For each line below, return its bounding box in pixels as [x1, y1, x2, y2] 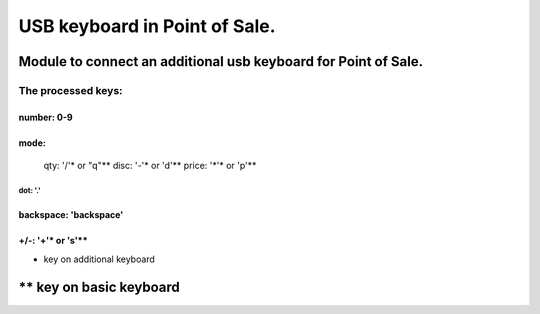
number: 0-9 [18, 111, 74, 123]
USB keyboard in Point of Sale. [18, 15, 276, 37]
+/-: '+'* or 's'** [18, 235, 88, 247]
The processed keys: [18, 83, 124, 97]
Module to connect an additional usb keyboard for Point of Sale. [18, 53, 424, 70]
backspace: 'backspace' [18, 209, 124, 221]
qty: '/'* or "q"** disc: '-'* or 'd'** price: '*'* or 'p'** [43, 160, 257, 172]
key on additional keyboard [43, 253, 155, 265]
